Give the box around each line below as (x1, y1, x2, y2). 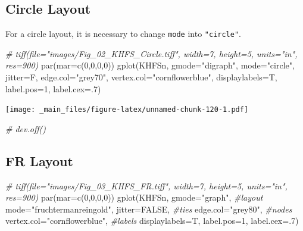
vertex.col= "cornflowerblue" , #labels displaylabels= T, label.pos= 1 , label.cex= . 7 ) (5, 214, 299, 227)
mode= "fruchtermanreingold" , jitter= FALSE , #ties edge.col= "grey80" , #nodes (5, 202, 292, 215)
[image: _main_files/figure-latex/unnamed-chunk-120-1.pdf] (5, 105, 249, 114)
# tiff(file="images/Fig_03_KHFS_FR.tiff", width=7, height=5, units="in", (5, 179, 288, 192)
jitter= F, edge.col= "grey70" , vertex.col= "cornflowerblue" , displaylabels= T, (5, 71, 277, 83)
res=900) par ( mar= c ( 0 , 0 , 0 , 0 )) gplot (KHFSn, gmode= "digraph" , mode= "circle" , (5, 59, 295, 71)
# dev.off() (5, 122, 46, 135)
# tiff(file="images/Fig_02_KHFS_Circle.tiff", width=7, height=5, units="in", (5, 47, 298, 60)
